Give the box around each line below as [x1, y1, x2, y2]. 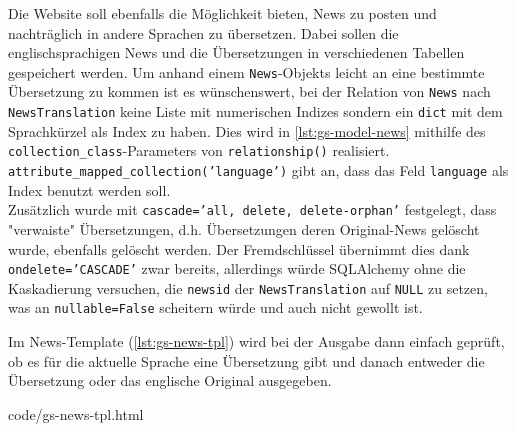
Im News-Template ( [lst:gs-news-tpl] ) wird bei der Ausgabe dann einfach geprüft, [8, 331, 505, 352]
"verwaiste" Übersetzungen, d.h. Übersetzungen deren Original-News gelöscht [8, 218, 480, 239]
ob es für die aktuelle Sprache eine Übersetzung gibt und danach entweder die [8, 350, 485, 371]
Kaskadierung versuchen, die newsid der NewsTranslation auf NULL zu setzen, [8, 277, 488, 298]
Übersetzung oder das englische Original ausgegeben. [8, 370, 332, 391]
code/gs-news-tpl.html [8, 403, 144, 424]
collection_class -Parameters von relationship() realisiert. [8, 140, 390, 161]
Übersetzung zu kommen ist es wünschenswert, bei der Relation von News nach [8, 81, 491, 102]
